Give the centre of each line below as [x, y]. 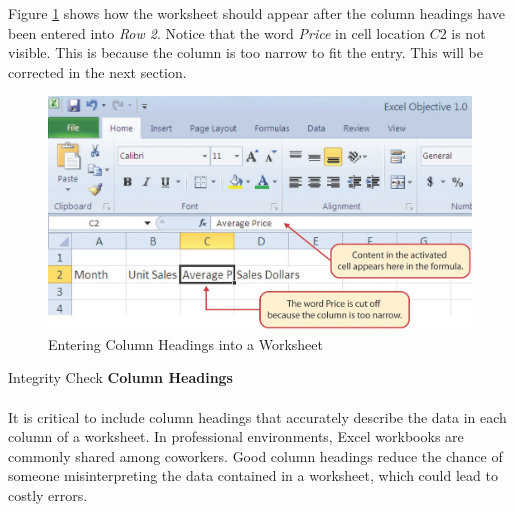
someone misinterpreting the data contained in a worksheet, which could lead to [253, 475]
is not [468, 32]
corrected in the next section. [97, 71]
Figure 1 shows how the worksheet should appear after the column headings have [256, 13]
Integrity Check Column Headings [120, 377]
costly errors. [48, 494]
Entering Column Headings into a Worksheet [186, 343]
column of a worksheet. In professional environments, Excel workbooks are [236, 436]
